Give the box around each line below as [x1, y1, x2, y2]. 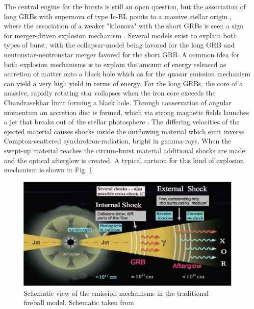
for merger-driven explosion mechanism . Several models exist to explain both [4, 30, 237, 40]
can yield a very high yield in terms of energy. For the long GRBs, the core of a [4, 78, 243, 88]
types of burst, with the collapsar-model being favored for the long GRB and [4, 40, 235, 50]
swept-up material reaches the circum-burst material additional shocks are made [4, 145, 245, 155]
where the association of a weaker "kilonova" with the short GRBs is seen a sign [4, 21, 244, 31]
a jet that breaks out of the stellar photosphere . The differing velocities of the [4, 117, 240, 127]
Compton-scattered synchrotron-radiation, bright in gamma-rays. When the [4, 136, 231, 146]
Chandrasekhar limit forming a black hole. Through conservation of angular [4, 97, 232, 107]
